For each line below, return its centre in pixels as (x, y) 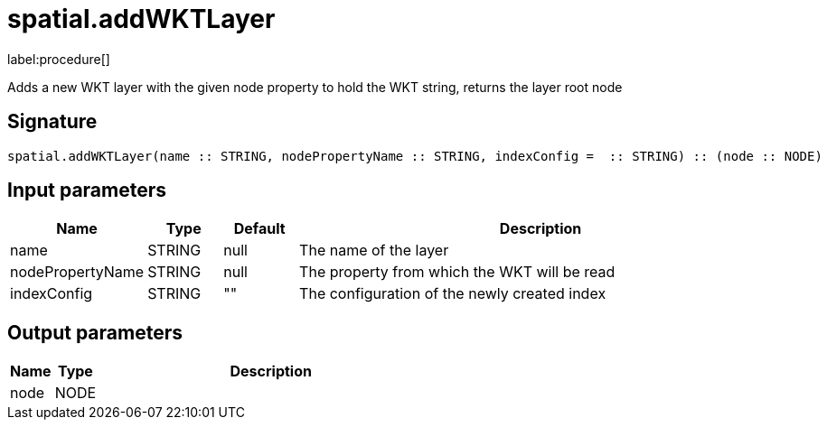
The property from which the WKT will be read (457, 272)
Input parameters (87, 190)
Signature (52, 122)
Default (259, 229)
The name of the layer (374, 251)
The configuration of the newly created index (453, 294)
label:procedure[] (59, 59)
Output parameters (95, 332)
